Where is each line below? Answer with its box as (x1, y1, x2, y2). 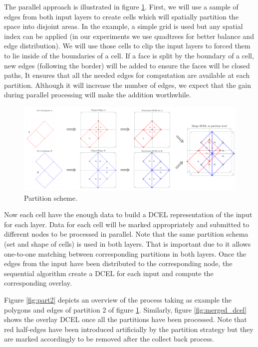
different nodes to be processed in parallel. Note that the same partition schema (4, 229, 249, 239)
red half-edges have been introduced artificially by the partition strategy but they (4, 324, 254, 334)
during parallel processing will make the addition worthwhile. (4, 89, 191, 100)
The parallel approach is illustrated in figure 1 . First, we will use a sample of (4, 1, 239, 11)
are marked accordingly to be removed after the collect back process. (4, 334, 214, 344)
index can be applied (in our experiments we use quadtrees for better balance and (4, 30, 254, 41)
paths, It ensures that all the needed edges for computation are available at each (4, 70, 250, 80)
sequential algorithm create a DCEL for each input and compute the (4, 268, 214, 278)
